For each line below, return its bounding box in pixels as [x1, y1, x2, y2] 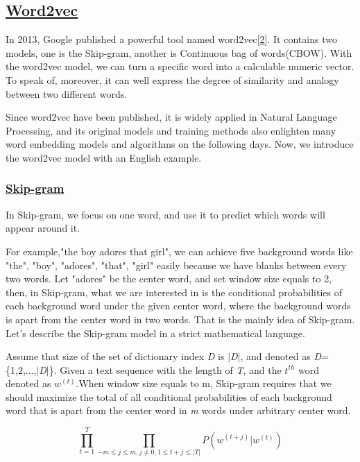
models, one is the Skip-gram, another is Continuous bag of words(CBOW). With [6, 45, 352, 60]
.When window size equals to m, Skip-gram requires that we [76, 376, 332, 391]
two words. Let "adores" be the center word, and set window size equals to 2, [6, 271, 332, 286]
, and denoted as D [240, 349, 321, 363]
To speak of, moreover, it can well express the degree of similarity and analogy [6, 72, 339, 87]
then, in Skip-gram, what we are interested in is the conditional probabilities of [6, 284, 342, 299]
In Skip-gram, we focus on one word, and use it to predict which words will [6, 207, 325, 221]
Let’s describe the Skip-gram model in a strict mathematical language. [6, 325, 305, 340]
